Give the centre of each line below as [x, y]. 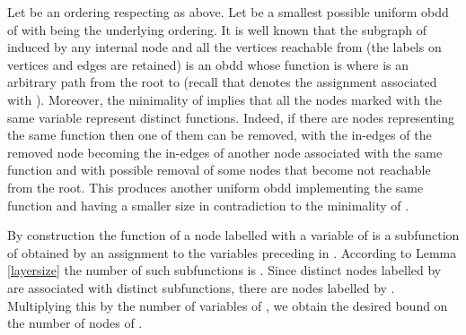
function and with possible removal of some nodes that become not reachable [219, 170]
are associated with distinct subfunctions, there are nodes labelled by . [201, 287]
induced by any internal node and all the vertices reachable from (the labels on [224, 47]
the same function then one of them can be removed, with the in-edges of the [220, 135]
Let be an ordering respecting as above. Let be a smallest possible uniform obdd [228, 12]
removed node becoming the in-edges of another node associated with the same [225, 152]
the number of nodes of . [75, 323]
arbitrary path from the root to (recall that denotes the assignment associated [222, 82]
